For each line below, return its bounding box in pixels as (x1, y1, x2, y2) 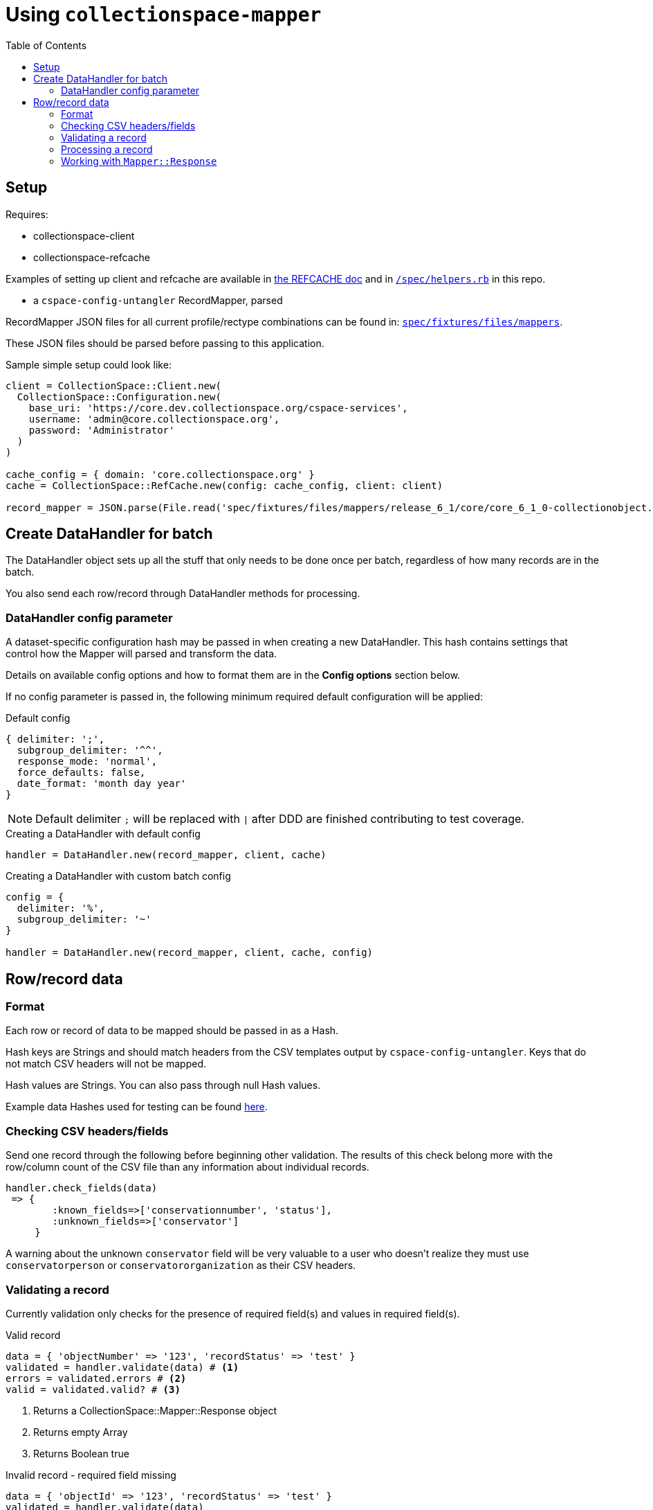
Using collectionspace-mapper (6, 3, 322, 26)
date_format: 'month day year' (17, 778, 187, 790)
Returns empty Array (33, 1425, 128, 1438)
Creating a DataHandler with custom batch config (6, 870, 231, 882)
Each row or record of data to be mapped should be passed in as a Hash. (6, 1024, 339, 1037)
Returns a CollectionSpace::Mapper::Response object (33, 1404, 277, 1416)
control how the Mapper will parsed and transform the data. (6, 648, 277, 660)
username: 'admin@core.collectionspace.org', (28, 413, 280, 425)
